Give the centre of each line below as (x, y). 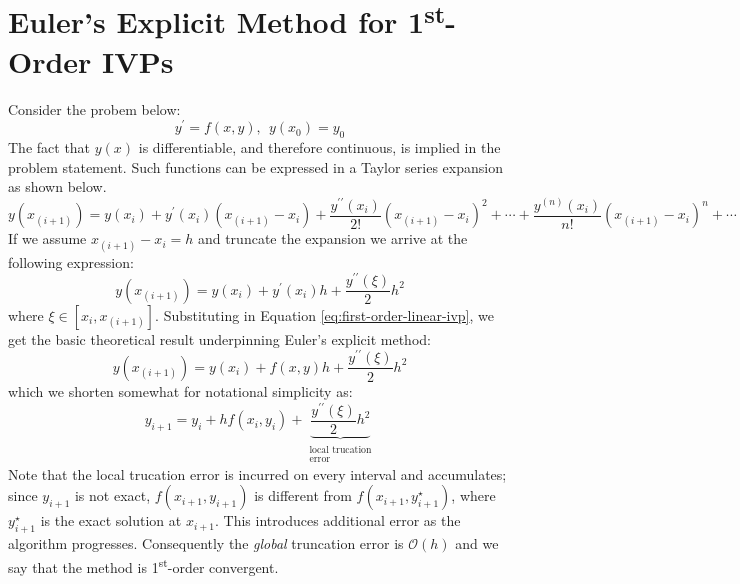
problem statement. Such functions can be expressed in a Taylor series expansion (255, 166)
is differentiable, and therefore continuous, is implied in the (319, 147)
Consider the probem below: (94, 108)
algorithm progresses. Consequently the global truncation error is (206, 542)
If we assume (47, 238)
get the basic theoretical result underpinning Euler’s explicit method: (219, 338)
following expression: (71, 261)
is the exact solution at (111, 520)
